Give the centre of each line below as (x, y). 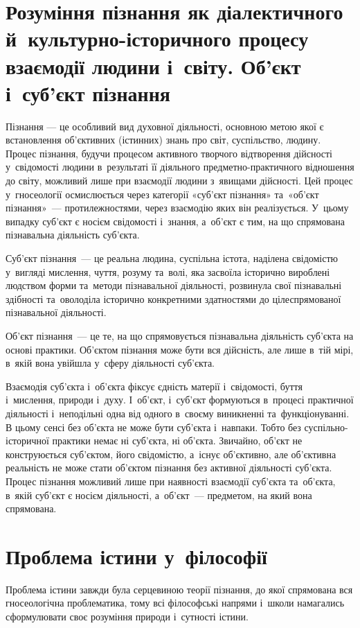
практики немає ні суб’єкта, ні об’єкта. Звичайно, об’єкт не (177, 441)
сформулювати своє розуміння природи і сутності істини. (127, 617)
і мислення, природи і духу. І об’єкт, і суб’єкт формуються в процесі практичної (180, 400)
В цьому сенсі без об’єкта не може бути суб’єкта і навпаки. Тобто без (153, 427)
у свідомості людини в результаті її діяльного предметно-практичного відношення (180, 167)
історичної (27, 441)
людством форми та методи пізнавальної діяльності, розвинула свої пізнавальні (174, 285)
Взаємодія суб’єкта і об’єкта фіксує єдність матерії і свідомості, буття (154, 386)
